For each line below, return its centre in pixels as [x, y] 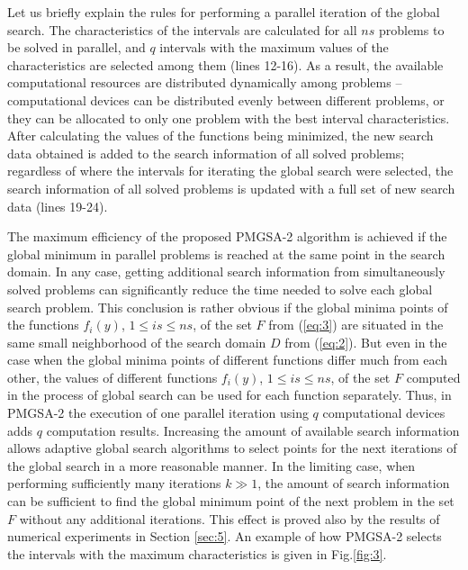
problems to [411, 29]
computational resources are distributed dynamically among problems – [205, 82]
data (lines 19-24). [58, 206]
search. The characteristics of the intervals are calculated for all [182, 29]
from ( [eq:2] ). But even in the [366, 342]
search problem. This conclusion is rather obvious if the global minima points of [228, 307]
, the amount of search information [354, 483]
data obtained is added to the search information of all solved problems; [206, 153]
